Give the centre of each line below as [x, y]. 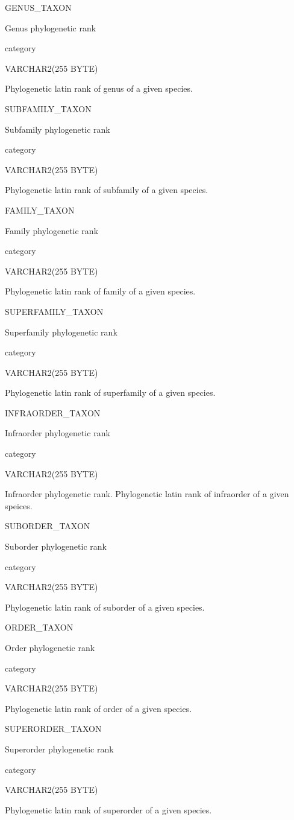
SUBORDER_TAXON [48, 526]
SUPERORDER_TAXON [53, 729]
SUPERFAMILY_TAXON [54, 311]
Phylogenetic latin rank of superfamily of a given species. [110, 393]
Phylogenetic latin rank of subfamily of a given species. [107, 190]
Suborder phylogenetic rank [56, 546]
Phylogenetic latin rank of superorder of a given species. [108, 809]
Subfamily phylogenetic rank [58, 129]
